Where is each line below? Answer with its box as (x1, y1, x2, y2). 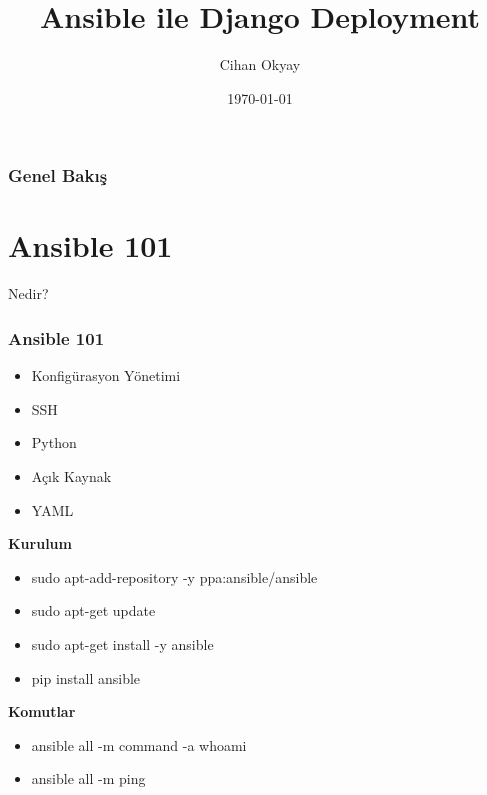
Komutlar (8, 701, 76, 722)
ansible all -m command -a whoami (31, 734, 247, 755)
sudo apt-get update (31, 600, 156, 621)
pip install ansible (31, 667, 141, 688)
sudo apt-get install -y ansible (31, 633, 214, 654)
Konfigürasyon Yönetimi (31, 365, 181, 386)
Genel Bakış (8, 163, 108, 188)
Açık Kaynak (31, 465, 112, 486)
